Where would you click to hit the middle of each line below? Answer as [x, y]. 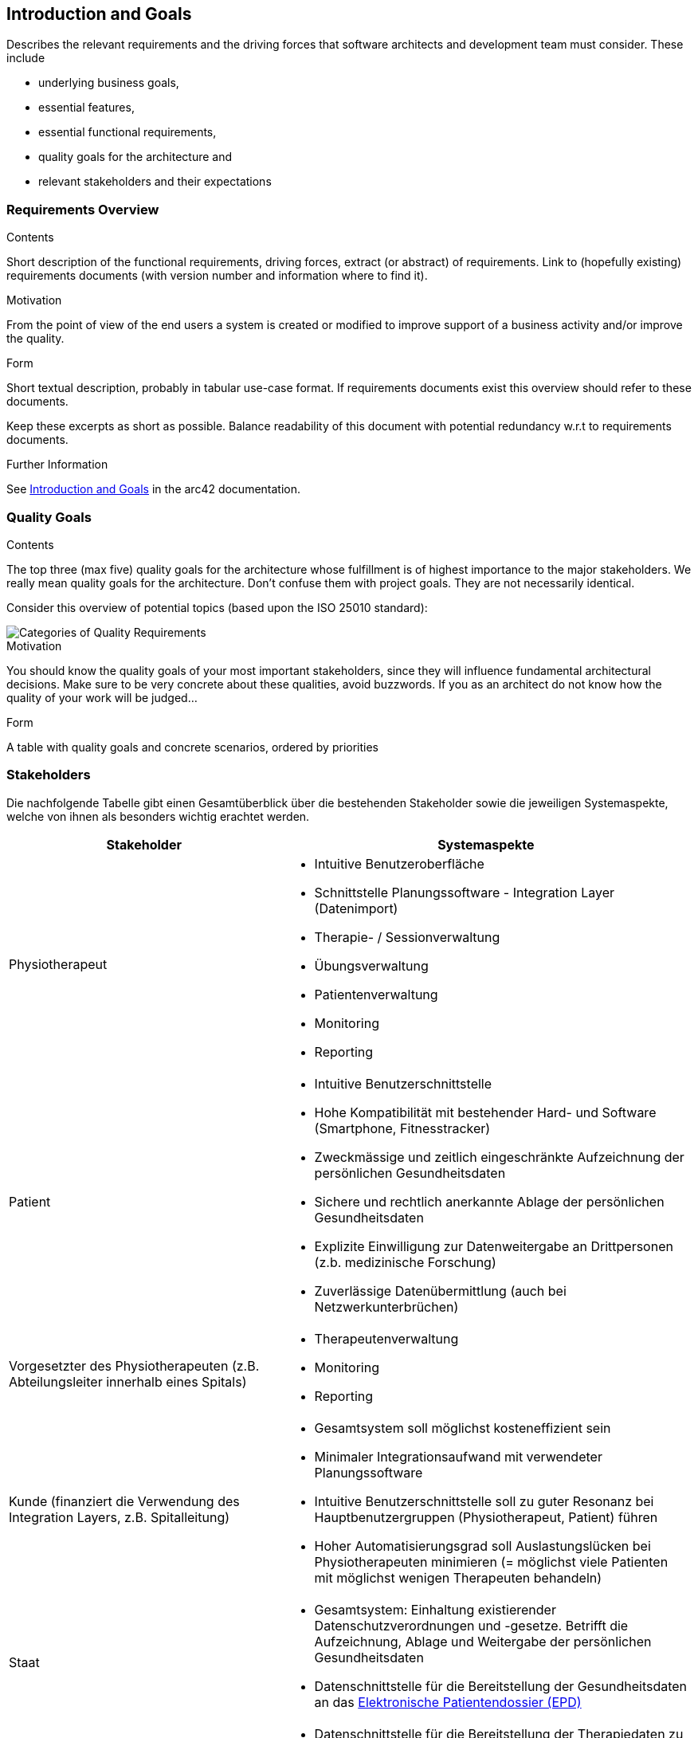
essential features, [86, 108]
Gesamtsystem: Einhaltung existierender [435, 1609]
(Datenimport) [356, 908]
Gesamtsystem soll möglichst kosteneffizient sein [463, 1428]
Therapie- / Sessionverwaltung [407, 937]
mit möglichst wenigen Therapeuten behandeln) [458, 1577]
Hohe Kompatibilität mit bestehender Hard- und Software [485, 1112]
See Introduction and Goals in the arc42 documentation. [154, 489]
